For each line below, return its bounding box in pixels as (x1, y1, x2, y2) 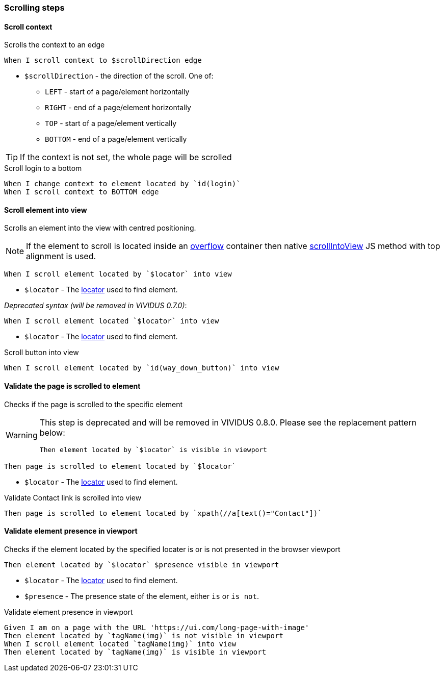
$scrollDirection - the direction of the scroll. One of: (24, 71, 214, 81)
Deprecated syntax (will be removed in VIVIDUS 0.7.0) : (4, 301, 187, 310)
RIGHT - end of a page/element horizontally (45, 103, 191, 112)
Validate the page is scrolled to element (4, 382, 141, 391)
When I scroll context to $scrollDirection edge (4, 56, 202, 65)
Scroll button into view (4, 348, 79, 357)
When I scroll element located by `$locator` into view (4, 270, 232, 279)
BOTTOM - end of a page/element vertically (45, 135, 187, 144)
